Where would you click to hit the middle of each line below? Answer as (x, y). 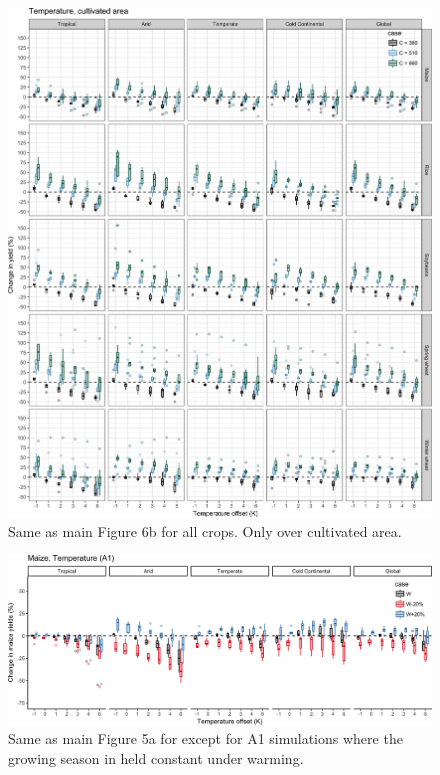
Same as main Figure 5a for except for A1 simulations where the (205, 738)
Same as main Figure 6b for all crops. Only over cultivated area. (205, 530)
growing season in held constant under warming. (156, 757)
